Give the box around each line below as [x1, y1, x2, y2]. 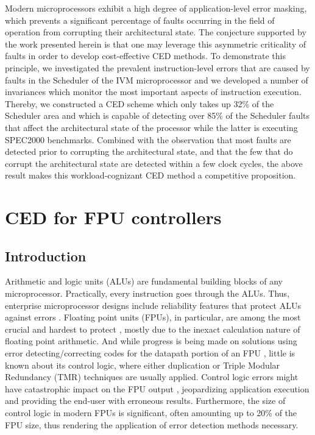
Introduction [5, 246, 87, 265]
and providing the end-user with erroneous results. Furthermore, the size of [5, 394, 286, 407]
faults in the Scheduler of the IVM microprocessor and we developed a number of [5, 73, 308, 86]
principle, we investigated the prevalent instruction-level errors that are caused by [5, 61, 310, 74]
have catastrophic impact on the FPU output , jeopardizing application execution [5, 382, 310, 395]
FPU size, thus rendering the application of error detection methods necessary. [5, 418, 299, 431]
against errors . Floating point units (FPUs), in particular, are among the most [5, 311, 301, 324]
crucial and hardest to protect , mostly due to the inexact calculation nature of [5, 322, 300, 335]
